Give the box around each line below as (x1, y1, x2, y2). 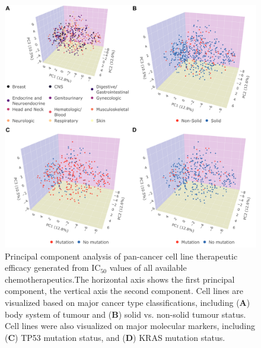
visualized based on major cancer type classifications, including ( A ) (5, 296, 250, 309)
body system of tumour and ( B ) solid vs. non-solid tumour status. (5, 308, 246, 320)
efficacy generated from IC (5, 261, 101, 274)
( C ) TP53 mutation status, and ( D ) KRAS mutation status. (5, 331, 225, 343)
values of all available (109, 261, 187, 274)
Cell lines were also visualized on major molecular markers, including (5, 319, 256, 332)
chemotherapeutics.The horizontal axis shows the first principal (5, 273, 235, 285)
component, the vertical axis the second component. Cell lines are (5, 284, 243, 297)
